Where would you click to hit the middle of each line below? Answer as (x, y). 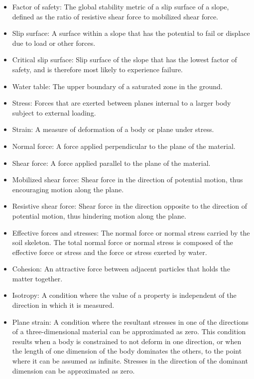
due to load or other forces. (54, 43)
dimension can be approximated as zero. (73, 370)
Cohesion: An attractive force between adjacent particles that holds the (121, 269)
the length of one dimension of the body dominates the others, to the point (127, 351)
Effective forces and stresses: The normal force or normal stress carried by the (131, 232)
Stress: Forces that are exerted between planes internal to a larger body (122, 103)
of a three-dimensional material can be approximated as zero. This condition (129, 331)
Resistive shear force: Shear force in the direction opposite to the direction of (130, 206)
